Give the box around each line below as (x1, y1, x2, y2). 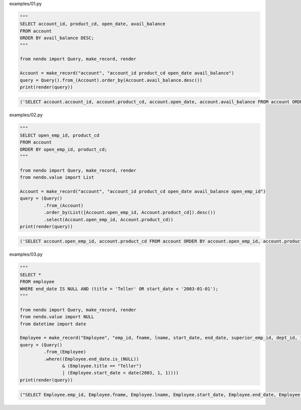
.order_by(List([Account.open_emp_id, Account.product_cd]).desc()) (43, 210, 216, 216)
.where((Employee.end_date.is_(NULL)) (43, 356, 139, 362)
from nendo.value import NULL (20, 314, 94, 320)
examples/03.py (9, 251, 43, 258)
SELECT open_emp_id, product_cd (20, 132, 100, 138)
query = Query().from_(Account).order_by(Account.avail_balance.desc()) (20, 77, 203, 83)
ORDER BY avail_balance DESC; (20, 35, 94, 41)
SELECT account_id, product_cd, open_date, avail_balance (20, 21, 166, 27)
